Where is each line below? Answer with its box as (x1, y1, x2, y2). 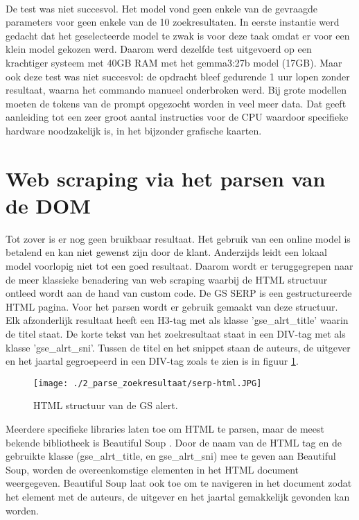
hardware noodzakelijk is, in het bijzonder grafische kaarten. (6, 123, 262, 137)
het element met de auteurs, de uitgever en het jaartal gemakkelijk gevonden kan (6, 489, 350, 503)
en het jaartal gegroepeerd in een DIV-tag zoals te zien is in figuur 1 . (6, 354, 299, 368)
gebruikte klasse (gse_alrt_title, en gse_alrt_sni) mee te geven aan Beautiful (6, 449, 336, 463)
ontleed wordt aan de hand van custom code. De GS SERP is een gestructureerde (6, 286, 352, 300)
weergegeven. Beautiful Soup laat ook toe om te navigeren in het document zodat (6, 476, 352, 490)
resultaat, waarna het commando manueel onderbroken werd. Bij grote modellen (6, 83, 347, 97)
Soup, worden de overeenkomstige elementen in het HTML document (6, 462, 299, 476)
